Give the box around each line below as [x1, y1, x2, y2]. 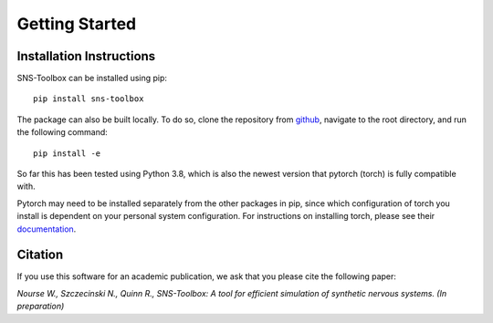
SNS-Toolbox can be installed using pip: [16, 73, 168, 84]
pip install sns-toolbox [33, 94, 144, 104]
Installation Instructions [16, 48, 156, 64]
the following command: [16, 127, 109, 138]
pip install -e [33, 148, 101, 159]
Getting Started [16, 14, 137, 34]
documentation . [16, 224, 77, 234]
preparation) [16, 301, 65, 312]
